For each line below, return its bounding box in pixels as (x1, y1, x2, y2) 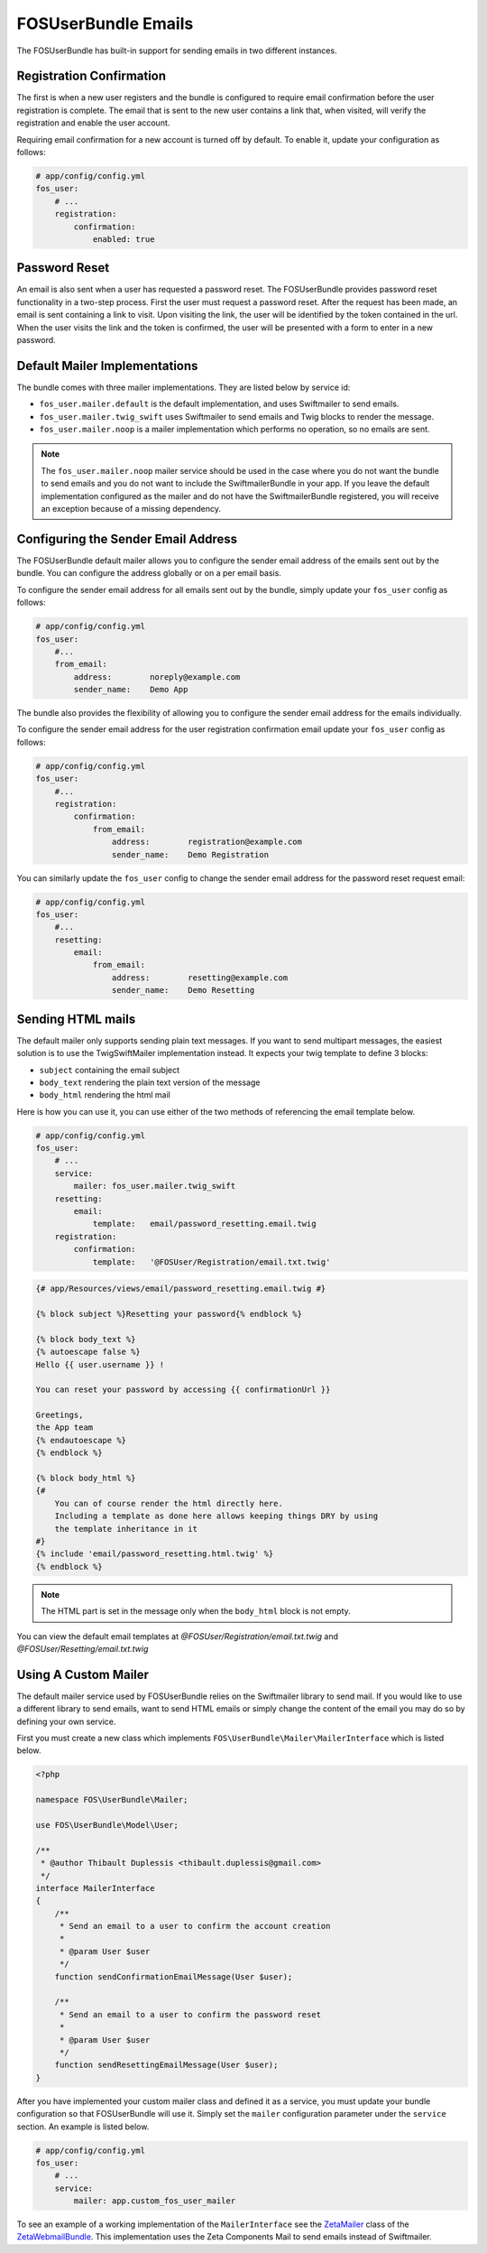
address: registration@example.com (111, 837, 302, 848)
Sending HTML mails (16, 1011, 136, 1026)
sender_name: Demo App (73, 684, 188, 695)
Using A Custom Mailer (16, 1666, 149, 1683)
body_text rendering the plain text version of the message (39, 1077, 261, 1088)
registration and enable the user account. (16, 117, 170, 128)
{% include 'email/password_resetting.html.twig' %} (35, 1549, 274, 1559)
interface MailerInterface (35, 1883, 155, 1893)
